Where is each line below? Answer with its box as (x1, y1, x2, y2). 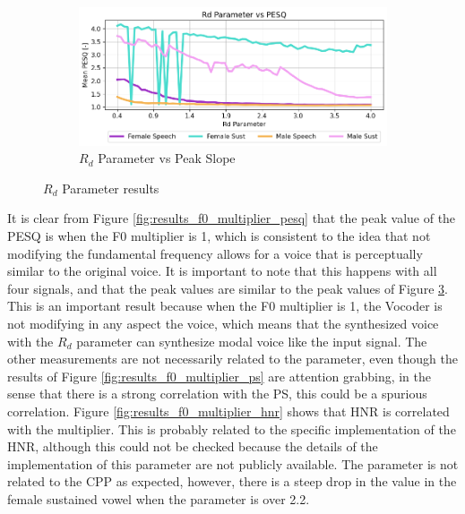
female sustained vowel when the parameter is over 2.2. (7, 489, 310, 508)
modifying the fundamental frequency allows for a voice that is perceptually (7, 244, 423, 262)
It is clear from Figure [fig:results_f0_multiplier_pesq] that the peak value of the (7, 209, 456, 227)
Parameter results (62, 178, 159, 197)
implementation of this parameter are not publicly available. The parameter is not (7, 454, 459, 473)
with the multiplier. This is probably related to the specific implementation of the (7, 419, 456, 438)
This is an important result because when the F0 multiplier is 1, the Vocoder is (7, 296, 443, 315)
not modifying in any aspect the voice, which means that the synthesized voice (7, 314, 439, 333)
